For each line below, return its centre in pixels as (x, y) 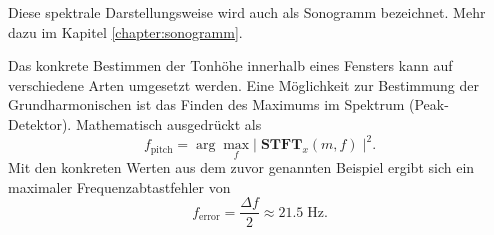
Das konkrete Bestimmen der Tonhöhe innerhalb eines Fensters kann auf (230, 65)
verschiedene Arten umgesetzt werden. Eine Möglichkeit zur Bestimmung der (243, 84)
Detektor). (40, 123)
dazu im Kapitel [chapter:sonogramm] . (125, 31)
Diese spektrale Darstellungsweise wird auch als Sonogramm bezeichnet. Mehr (247, 12)
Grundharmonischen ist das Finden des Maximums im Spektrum (206, 104)
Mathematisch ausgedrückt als (168, 123)
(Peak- (428, 104)
